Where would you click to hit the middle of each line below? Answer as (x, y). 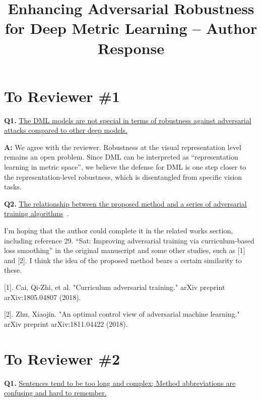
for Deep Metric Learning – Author (131, 28)
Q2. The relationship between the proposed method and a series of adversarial (125, 203)
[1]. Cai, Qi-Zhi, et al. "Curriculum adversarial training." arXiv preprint (115, 287)
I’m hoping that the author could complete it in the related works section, (119, 231)
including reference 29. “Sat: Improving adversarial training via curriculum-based (129, 240)
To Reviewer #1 (62, 96)
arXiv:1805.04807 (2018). (43, 297)
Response (131, 48)
